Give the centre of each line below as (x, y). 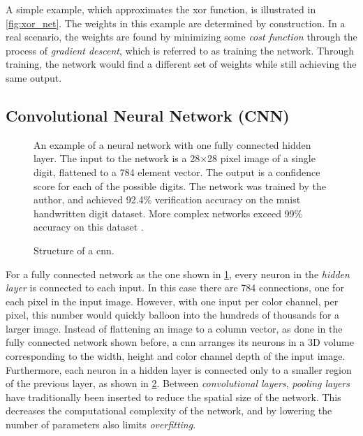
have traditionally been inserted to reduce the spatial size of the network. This (173, 397)
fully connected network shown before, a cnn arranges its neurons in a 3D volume (180, 342)
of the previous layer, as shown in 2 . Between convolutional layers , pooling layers (178, 383)
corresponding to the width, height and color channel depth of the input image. (176, 356)
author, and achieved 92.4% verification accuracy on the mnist (167, 199)
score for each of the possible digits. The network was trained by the (180, 186)
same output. (34, 77)
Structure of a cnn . (74, 250)
